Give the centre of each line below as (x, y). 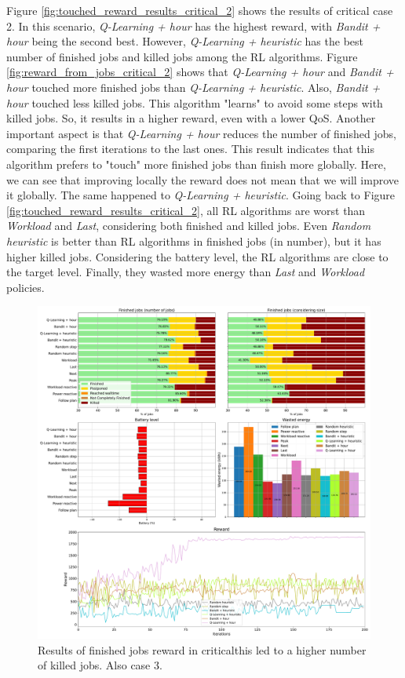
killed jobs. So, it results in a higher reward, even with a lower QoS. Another (191, 118)
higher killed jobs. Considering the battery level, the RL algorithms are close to (197, 256)
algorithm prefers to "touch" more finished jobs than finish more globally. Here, (196, 164)
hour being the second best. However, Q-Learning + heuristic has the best (185, 41)
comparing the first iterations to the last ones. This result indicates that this (190, 149)
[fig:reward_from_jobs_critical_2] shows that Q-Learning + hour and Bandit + (200, 72)
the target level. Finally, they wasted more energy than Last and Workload (186, 272)
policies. (26, 287)
